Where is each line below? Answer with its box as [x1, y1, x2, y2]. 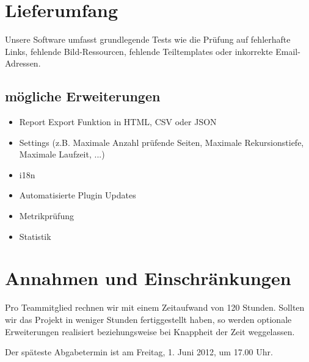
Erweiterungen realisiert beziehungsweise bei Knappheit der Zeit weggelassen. [5, 325, 295, 338]
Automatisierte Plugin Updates [19, 189, 136, 201]
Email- [275, 45, 300, 57]
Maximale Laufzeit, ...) [19, 148, 105, 161]
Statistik [19, 230, 51, 242]
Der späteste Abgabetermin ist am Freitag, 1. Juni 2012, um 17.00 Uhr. [5, 346, 273, 358]
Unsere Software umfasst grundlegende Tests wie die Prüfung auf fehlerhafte [5, 33, 291, 46]
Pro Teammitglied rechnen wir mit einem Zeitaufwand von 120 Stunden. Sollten [5, 301, 305, 314]
